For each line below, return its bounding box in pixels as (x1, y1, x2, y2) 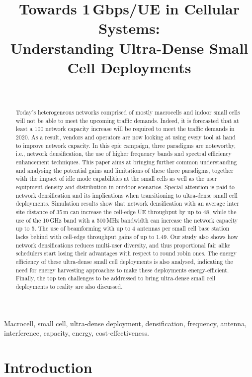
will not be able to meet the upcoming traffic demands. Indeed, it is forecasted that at (15, 116, 239, 125)
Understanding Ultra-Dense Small (10, 37, 249, 58)
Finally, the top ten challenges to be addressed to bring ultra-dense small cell (15, 274, 216, 282)
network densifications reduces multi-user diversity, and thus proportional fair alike (15, 241, 231, 249)
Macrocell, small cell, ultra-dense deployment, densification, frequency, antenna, (4, 318, 247, 328)
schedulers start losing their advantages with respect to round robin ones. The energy (15, 249, 237, 257)
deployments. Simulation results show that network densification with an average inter (15, 199, 239, 208)
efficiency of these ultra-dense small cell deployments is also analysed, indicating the (15, 257, 233, 265)
